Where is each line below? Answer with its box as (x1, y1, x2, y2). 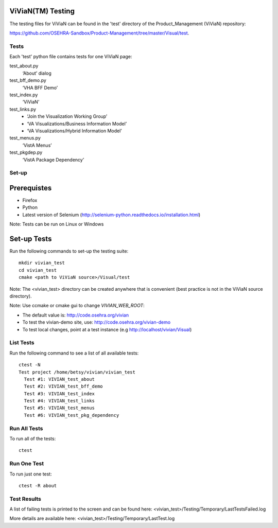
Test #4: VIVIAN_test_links (24, 398, 95, 404)
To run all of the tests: (9, 435, 56, 442)
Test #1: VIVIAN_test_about (24, 376, 95, 382)
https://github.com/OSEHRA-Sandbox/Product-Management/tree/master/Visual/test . (9, 30, 189, 36)
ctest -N (19, 362, 41, 368)
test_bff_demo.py (9, 77, 46, 83)
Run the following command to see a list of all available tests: (9, 350, 139, 356)
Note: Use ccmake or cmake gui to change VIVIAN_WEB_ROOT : (9, 303, 145, 309)
